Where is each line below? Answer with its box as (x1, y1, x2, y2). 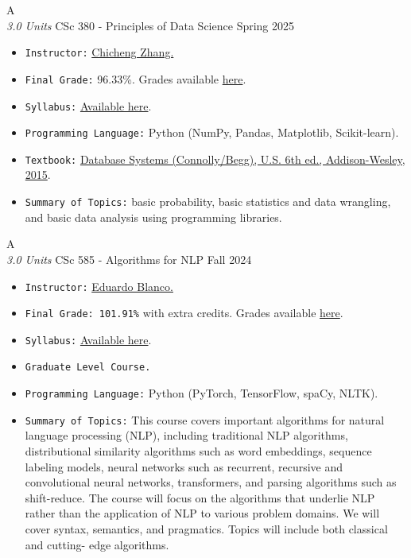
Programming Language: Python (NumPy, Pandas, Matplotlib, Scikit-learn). (25, 124, 399, 141)
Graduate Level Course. (25, 362, 151, 374)
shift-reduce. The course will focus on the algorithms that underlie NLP (25, 489, 375, 506)
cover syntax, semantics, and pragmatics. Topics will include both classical (25, 521, 388, 537)
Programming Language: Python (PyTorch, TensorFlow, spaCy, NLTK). (25, 385, 378, 401)
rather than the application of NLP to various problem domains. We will (25, 505, 380, 521)
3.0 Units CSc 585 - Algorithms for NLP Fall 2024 (6, 250, 252, 267)
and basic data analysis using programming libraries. (25, 208, 282, 225)
